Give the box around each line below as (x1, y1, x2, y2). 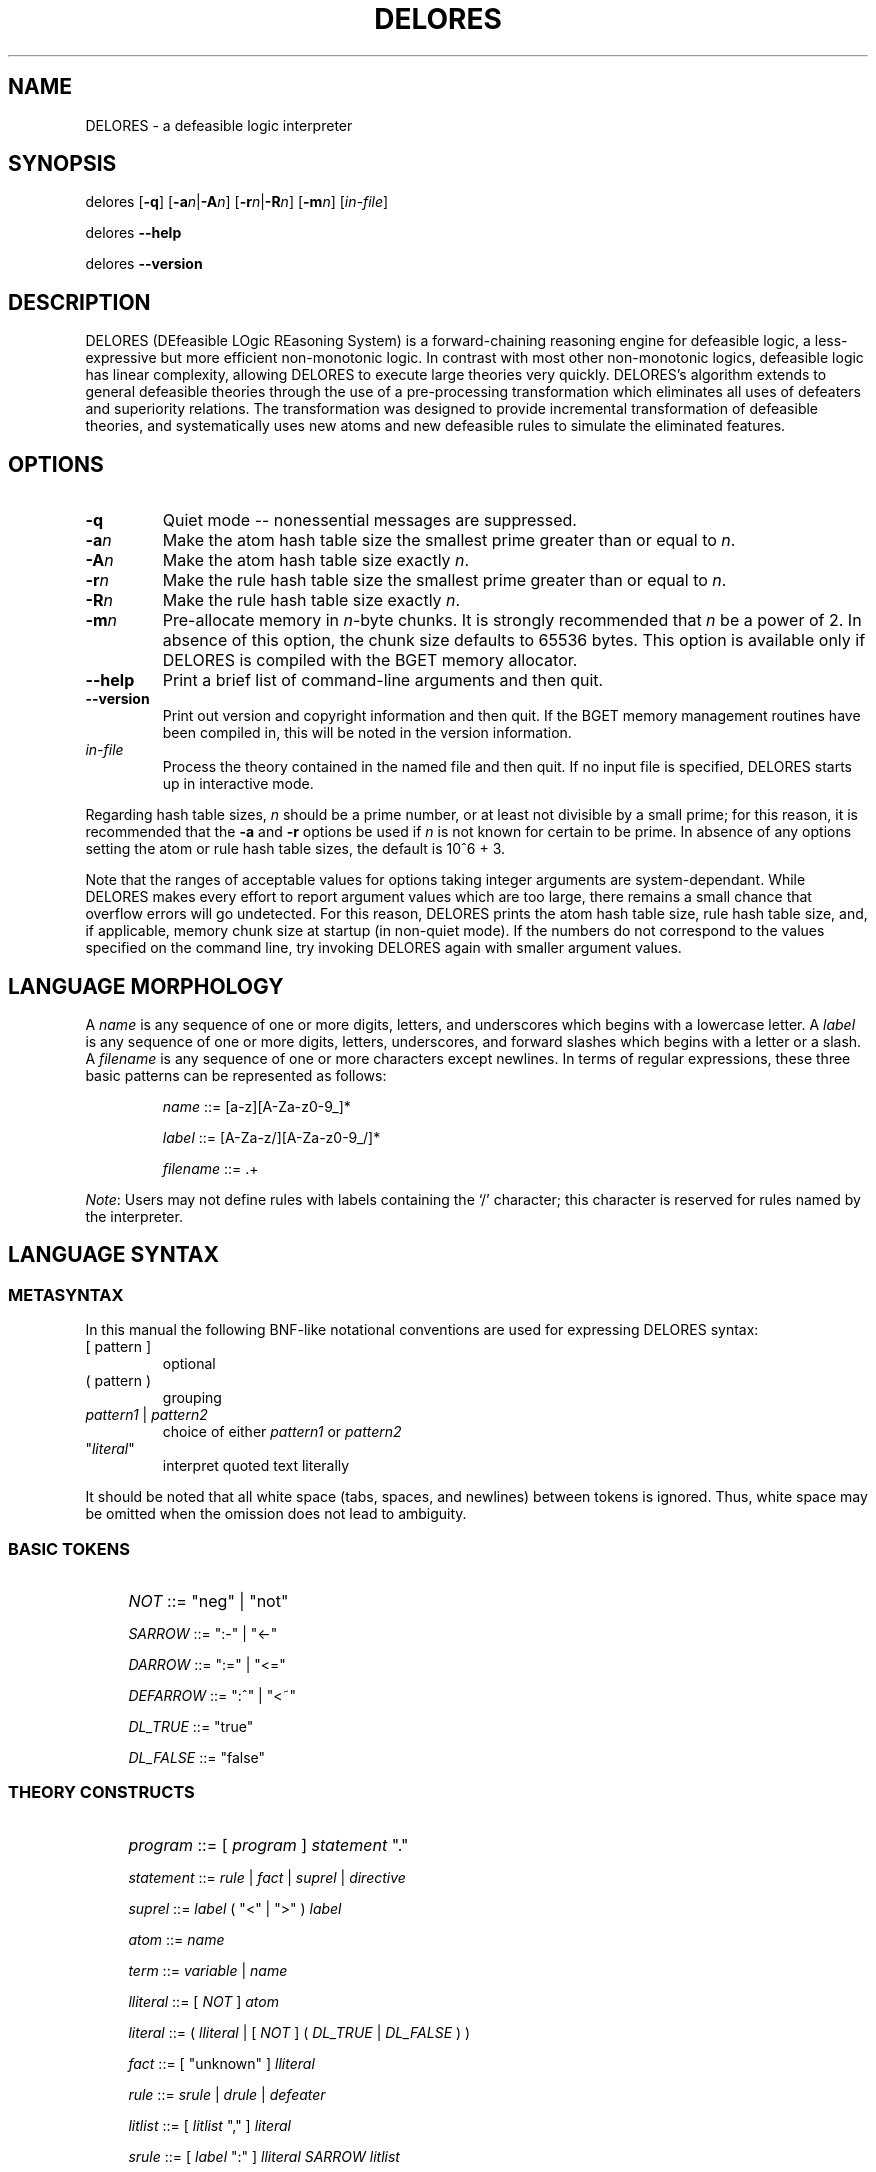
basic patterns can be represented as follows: (85, 1066, 387, 1084)
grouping (162, 1389, 222, 1407)
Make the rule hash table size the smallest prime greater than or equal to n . (162, 570, 727, 591)
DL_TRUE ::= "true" (128, 1717, 254, 1735)
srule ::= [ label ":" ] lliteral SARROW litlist (128, 2147, 400, 2165)
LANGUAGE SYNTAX (8, 1242, 220, 1268)
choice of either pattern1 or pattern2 (162, 1423, 402, 1441)
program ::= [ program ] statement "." (128, 1834, 409, 1855)
